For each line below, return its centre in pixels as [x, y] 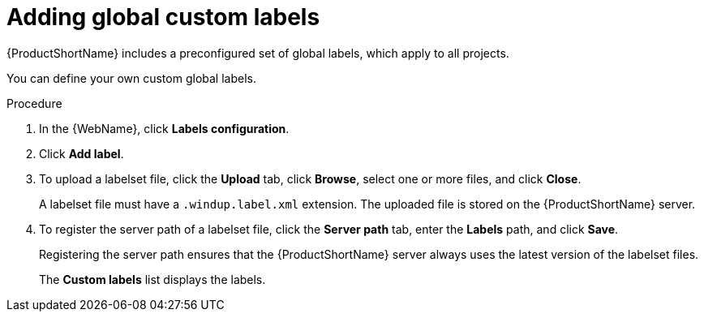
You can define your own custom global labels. [131, 78]
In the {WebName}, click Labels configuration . [164, 128]
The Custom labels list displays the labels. [152, 279]
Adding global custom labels [163, 17]
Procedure [34, 103]
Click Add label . [82, 153]
